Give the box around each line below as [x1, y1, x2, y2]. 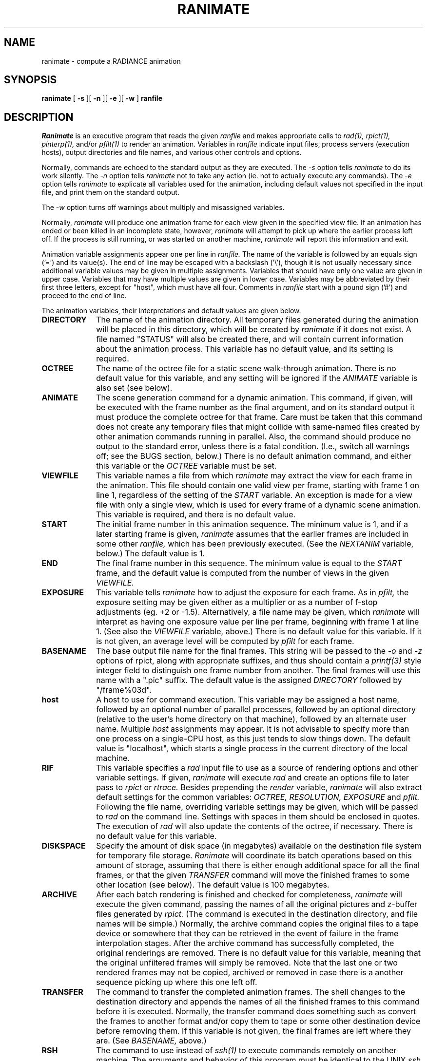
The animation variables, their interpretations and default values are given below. [41, 306, 301, 315]
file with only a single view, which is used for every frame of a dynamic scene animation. [96, 500, 421, 510]
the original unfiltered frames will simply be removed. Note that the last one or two [96, 958, 398, 968]
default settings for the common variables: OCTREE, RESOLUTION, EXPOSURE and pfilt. [96, 792, 420, 802]
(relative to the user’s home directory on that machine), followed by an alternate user [96, 714, 407, 724]
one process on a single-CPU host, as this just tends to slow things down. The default [96, 734, 411, 744]
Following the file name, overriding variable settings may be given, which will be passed [96, 802, 418, 812]
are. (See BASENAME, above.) [96, 1036, 207, 1046]
